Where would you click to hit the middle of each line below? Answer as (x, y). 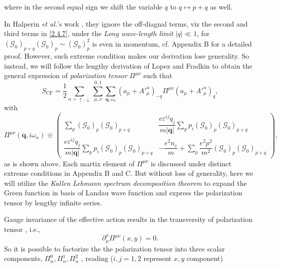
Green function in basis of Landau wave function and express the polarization (123, 193)
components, (23, 258)
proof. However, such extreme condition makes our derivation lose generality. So (127, 56)
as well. (221, 7)
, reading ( (97, 258)
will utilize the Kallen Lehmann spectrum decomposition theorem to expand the (125, 183)
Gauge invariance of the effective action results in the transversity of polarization (128, 219)
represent (158, 258)
